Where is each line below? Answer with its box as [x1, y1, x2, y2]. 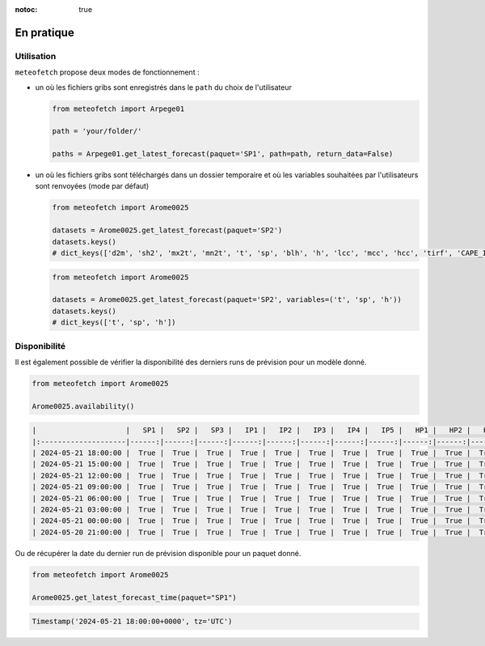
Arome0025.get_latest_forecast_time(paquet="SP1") [32, 593, 238, 602]
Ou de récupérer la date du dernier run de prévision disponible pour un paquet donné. [15, 548, 302, 558]
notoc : [15, 5, 38, 14]
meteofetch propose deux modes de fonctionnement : [15, 67, 200, 77]
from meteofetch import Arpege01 [52, 104, 185, 113]
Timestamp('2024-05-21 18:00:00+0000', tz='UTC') [32, 617, 233, 627]
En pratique [15, 25, 74, 40]
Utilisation [15, 50, 57, 62]
